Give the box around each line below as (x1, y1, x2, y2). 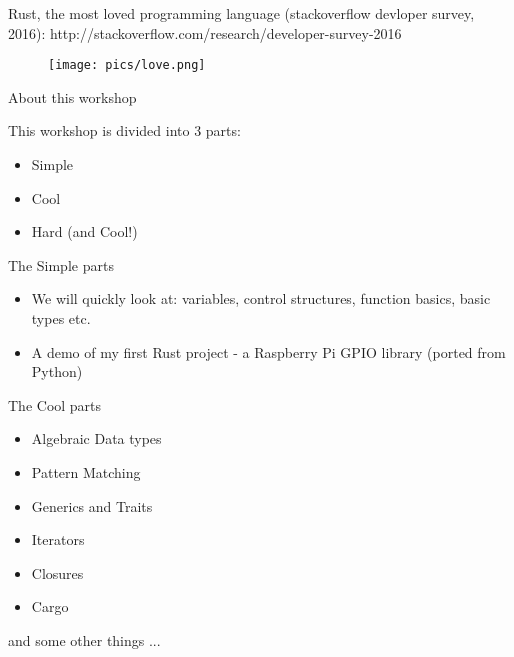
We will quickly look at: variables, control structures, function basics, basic (31, 288, 491, 309)
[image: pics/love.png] (48, 58, 206, 73)
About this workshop (8, 86, 137, 107)
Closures (31, 562, 84, 583)
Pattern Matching (31, 461, 141, 482)
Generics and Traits (31, 495, 153, 516)
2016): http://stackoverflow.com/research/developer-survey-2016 (8, 22, 402, 43)
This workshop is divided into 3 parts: (8, 120, 241, 141)
